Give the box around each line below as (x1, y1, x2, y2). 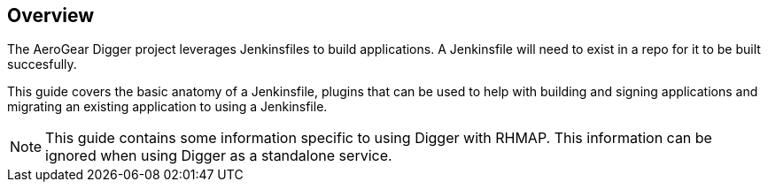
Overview (7, 4, 95, 26)
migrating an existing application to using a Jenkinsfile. (7, 99, 328, 115)
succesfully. (7, 57, 77, 72)
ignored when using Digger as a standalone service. (45, 147, 392, 165)
